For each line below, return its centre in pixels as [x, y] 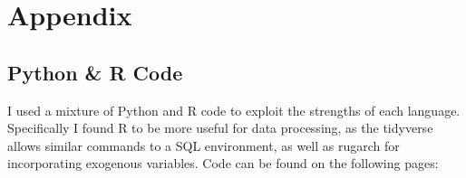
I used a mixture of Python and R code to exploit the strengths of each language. [234, 110]
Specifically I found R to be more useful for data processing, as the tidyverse [220, 128]
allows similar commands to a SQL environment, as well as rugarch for [204, 145]
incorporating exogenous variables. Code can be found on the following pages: [223, 163]
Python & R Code [95, 72]
